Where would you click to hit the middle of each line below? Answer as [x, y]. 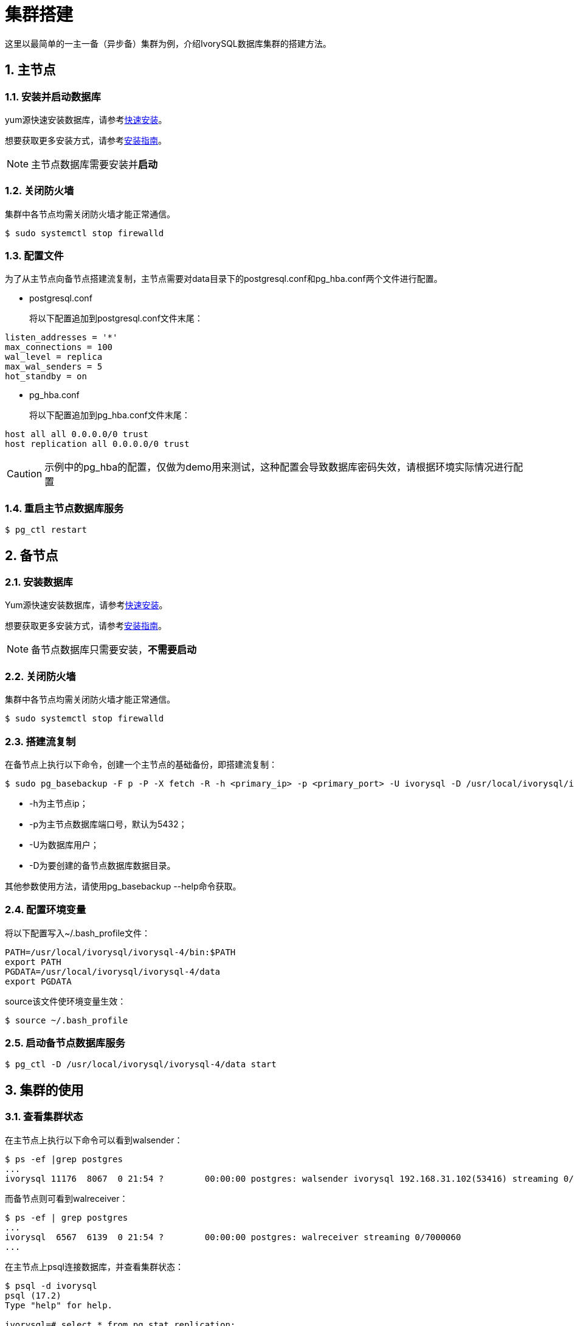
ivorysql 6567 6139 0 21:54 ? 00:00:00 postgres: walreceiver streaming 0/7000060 [233, 1237]
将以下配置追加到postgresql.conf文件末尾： [116, 318]
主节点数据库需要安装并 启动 [95, 164]
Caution [25, 474]
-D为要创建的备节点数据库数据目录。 [102, 865]
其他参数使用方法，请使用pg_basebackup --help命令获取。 [123, 886]
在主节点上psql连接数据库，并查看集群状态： [94, 1266]
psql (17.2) [33, 1295]
